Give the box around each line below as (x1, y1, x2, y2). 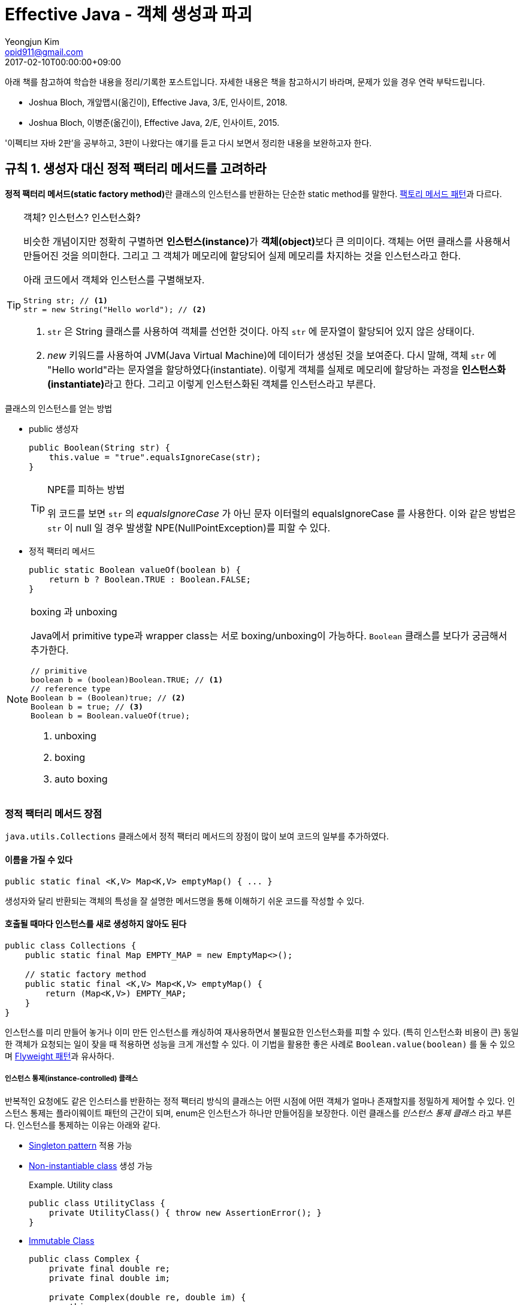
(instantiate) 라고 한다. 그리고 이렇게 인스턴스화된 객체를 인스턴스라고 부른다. (47, 377, 376, 390)
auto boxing (55, 772, 108, 785)
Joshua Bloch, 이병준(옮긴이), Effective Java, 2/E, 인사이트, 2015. (29, 117, 280, 128)
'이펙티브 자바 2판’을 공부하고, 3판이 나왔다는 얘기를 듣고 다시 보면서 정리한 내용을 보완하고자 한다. (5, 137, 372, 148)
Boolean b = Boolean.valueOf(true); (31, 711, 191, 720)
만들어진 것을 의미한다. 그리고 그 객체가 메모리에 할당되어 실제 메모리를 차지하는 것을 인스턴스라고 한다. (23, 249, 461, 262)
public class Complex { (29, 1253, 140, 1264)
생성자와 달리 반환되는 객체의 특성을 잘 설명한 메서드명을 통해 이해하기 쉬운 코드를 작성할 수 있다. (5, 895, 365, 906)
